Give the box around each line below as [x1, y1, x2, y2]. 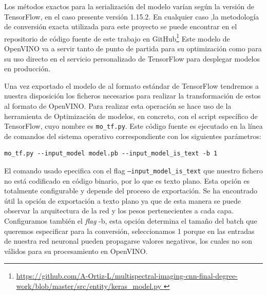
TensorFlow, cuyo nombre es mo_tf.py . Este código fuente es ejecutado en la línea [4, 121, 263, 131]
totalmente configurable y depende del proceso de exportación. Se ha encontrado [4, 185, 257, 196]
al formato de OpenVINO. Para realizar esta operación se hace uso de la [4, 101, 232, 111]
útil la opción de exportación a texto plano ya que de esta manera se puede [4, 195, 241, 206]
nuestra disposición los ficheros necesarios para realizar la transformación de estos [4, 90, 261, 101]
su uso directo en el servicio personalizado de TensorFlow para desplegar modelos [4, 53, 260, 64]
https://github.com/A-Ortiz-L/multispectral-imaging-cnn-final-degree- [16, 270, 238, 281]
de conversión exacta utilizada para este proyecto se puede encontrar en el [4, 21, 237, 32]
